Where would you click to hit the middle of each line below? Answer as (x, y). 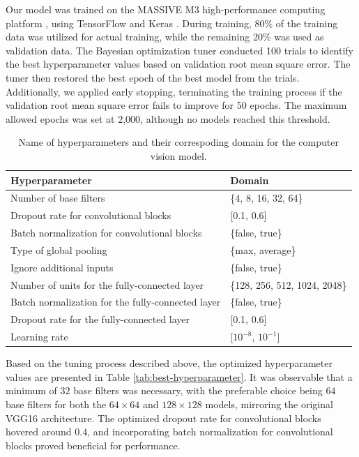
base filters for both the (56, 404)
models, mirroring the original (269, 404)
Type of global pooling (59, 249)
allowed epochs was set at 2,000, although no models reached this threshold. (168, 118)
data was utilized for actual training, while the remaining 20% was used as (165, 37)
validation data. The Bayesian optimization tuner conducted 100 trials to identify (180, 50)
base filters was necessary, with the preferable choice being (198, 390)
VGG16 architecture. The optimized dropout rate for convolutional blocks (163, 418)
